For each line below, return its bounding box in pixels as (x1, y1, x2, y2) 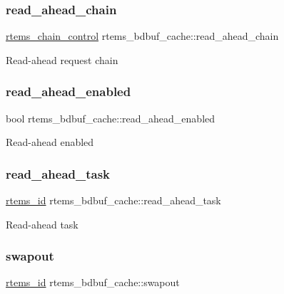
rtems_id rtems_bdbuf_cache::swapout (6, 275, 180, 290)
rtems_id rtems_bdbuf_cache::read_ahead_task (6, 193, 221, 208)
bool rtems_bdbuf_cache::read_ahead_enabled (6, 110, 215, 125)
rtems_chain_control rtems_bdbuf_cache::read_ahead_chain (6, 28, 279, 43)
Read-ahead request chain (6, 52, 118, 67)
